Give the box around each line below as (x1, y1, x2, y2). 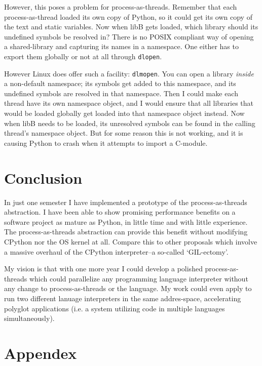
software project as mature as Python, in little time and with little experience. (4, 216, 248, 227)
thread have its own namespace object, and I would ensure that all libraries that (4, 98, 254, 108)
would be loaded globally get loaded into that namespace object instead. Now (4, 108, 245, 118)
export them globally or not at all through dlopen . (4, 51, 162, 61)
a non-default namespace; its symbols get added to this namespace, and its (4, 78, 236, 89)
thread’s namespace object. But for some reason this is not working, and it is (4, 128, 243, 138)
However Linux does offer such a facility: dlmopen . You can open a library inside (4, 68, 254, 78)
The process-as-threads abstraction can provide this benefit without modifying (4, 226, 248, 237)
